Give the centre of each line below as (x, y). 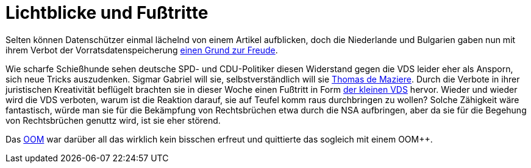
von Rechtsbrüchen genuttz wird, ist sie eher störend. (113, 120)
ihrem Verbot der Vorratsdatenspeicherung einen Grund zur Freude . (142, 50)
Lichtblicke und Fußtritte (107, 13)
